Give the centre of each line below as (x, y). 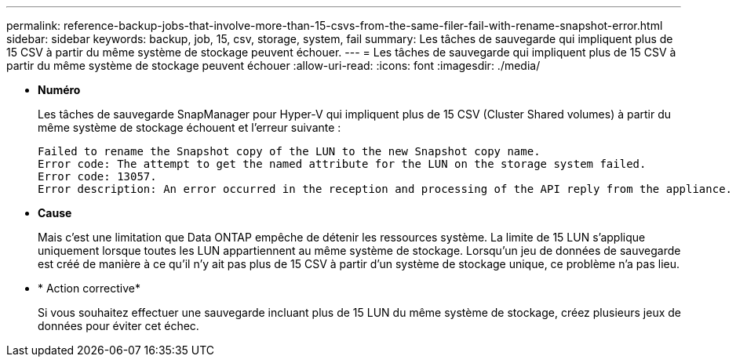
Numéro (59, 90)
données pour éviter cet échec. (118, 326)
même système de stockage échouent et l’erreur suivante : (189, 127)
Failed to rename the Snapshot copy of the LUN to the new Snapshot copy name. (289, 151)
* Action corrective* (89, 288)
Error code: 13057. (97, 176)
